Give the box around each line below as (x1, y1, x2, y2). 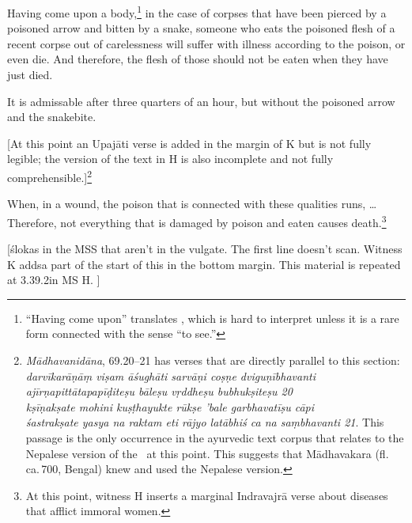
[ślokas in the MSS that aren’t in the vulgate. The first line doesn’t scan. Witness (7, 241, 403, 257)
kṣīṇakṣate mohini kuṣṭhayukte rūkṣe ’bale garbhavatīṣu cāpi (25, 398, 315, 415)
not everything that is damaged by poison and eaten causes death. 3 (60, 211, 387, 230)
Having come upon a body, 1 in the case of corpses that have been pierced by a (7, 2, 387, 21)
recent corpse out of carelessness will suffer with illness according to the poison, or (7, 35, 406, 51)
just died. (7, 66, 53, 83)
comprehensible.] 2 (7, 167, 93, 185)
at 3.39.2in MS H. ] (7, 271, 100, 288)
